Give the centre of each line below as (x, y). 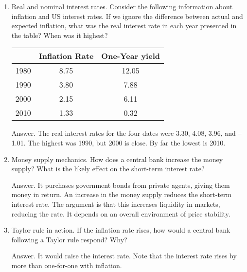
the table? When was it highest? (60, 35)
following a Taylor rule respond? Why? (69, 239)
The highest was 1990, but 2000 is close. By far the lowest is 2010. (127, 142)
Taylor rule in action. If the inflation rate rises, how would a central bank (121, 230)
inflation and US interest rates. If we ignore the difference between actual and (127, 16)
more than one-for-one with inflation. (67, 265)
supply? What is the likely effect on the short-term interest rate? (108, 169)
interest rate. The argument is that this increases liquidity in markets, (116, 204)
